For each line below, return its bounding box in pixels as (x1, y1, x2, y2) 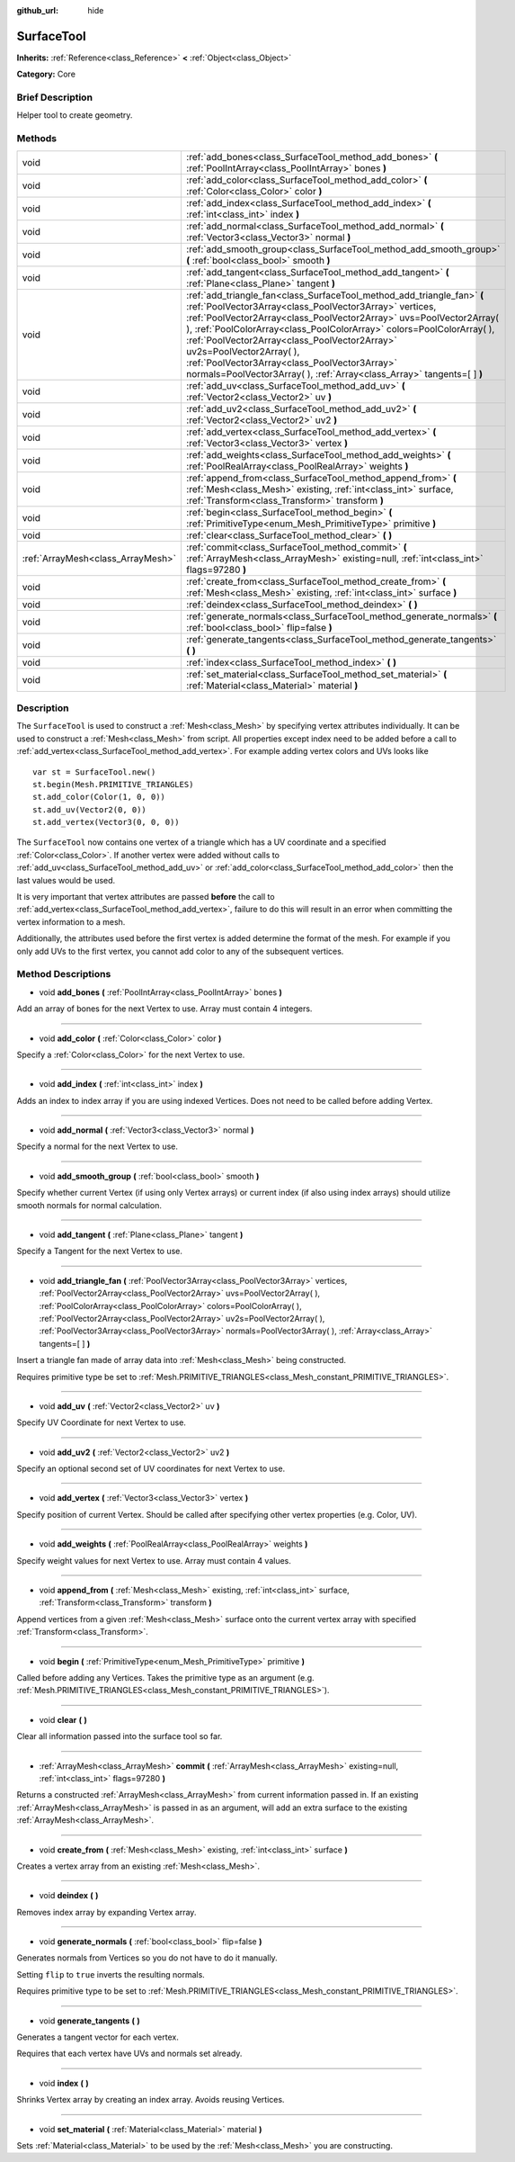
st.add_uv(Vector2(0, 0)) (32, 804, 147, 814)
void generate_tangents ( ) (39, 2015, 141, 2026)
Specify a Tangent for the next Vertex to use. (16, 1246, 183, 1257)
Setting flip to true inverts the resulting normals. (16, 1969, 206, 1979)
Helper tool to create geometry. (16, 110, 133, 121)
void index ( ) (39, 2077, 89, 2088)
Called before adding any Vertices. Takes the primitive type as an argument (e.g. (16, 1673, 315, 1682)
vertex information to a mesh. (16, 916, 126, 927)
